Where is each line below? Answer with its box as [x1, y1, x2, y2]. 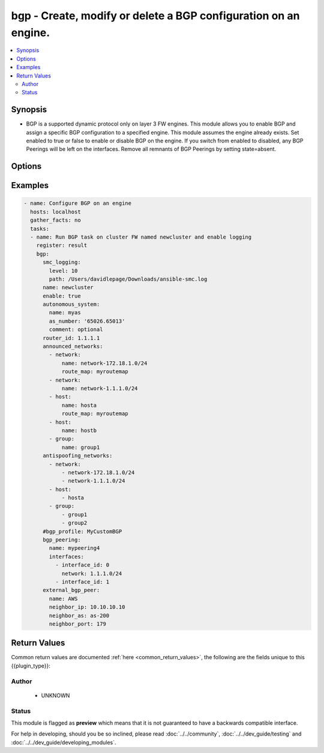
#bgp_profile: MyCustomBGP [43, 528, 122, 535]
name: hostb [61, 427, 97, 434]
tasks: [30, 225, 50, 232]
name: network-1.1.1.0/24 [61, 385, 138, 392]
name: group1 [61, 444, 100, 451]
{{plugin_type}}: [11, 662, 51, 669]
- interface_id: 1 [55, 578, 110, 585]
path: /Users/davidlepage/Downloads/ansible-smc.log [49, 275, 208, 282]
